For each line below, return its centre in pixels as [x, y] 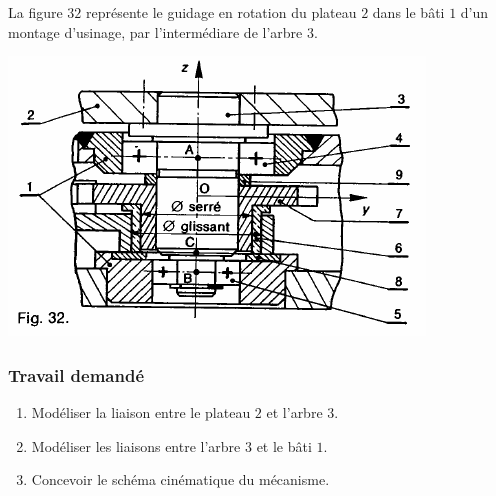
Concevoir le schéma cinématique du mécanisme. [180, 479]
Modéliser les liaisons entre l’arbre [136, 445]
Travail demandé [76, 374]
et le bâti [284, 445]
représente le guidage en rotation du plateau [221, 12]
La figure [35, 12]
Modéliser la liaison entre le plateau [141, 412]
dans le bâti [408, 12]
